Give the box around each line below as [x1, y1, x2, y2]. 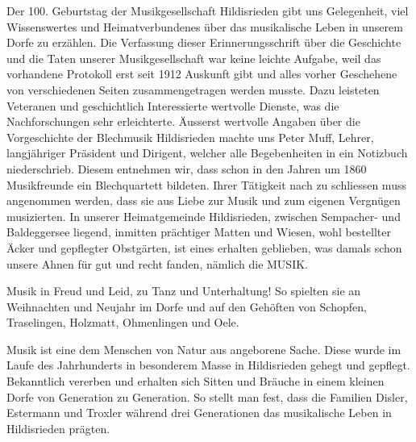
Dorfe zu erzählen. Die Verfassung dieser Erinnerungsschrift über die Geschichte [6, 34, 401, 51]
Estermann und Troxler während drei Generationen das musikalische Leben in [6, 404, 392, 421]
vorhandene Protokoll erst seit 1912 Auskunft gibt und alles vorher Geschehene [6, 65, 397, 82]
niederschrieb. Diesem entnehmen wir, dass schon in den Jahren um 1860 [6, 160, 367, 177]
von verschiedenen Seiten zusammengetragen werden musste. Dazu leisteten [6, 81, 380, 98]
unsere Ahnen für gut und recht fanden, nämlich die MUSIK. [6, 255, 308, 272]
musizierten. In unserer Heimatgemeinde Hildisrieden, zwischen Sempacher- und [6, 207, 401, 224]
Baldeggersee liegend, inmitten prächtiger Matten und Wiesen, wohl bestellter [6, 223, 391, 240]
